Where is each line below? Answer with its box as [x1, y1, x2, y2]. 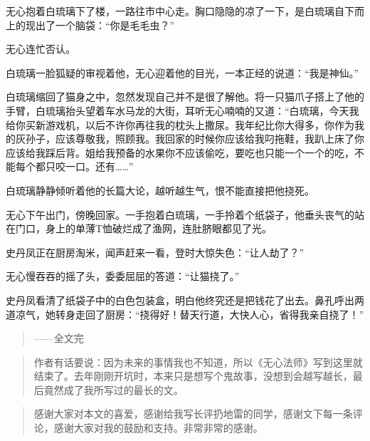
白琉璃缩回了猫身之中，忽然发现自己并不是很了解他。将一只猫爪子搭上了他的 [6, 89, 364, 104]
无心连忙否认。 [6, 41, 75, 56]
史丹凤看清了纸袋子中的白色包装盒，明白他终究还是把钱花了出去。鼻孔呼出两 [6, 292, 364, 307]
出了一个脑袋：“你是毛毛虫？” [35, 17, 175, 32]
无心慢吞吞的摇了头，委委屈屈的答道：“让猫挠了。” [6, 269, 240, 284]
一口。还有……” [65, 159, 134, 174]
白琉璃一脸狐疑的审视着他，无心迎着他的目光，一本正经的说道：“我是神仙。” [6, 65, 359, 80]
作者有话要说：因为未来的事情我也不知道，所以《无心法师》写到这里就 [33, 354, 363, 369]
